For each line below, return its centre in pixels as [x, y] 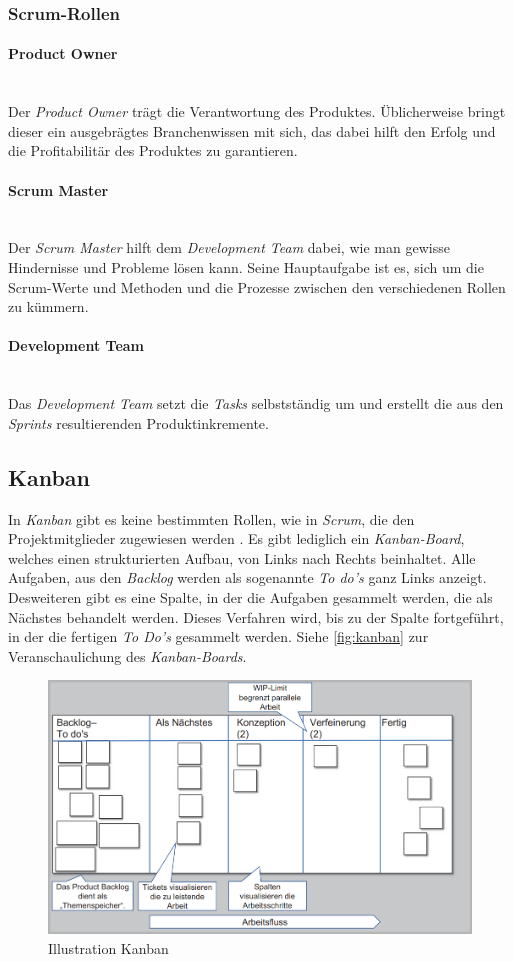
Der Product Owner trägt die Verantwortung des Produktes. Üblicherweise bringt [257, 111]
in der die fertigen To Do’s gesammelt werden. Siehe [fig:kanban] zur [218, 636]
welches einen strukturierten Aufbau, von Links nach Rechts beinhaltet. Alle [242, 557]
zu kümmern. [48, 306]
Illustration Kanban [108, 947]
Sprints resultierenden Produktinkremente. [138, 422]
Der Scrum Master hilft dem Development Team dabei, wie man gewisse [229, 247]
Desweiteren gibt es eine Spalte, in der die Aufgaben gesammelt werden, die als [250, 596]
